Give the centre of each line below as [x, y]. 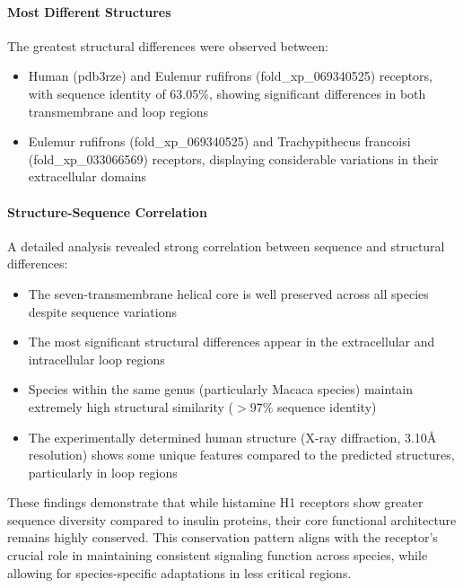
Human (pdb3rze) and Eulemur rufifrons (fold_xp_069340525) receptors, [231, 76]
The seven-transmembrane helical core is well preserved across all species [228, 293]
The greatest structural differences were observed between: [168, 45]
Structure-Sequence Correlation [107, 211]
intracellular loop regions [96, 359]
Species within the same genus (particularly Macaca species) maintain [221, 389]
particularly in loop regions [103, 472]
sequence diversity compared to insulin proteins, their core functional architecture [232, 519]
